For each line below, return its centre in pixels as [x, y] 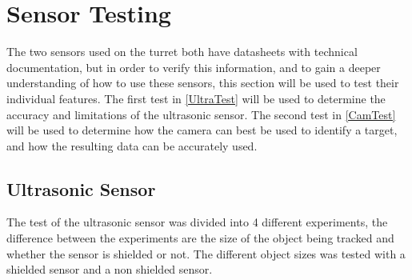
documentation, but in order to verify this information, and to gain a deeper [194, 67]
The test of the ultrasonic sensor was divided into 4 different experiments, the [197, 222]
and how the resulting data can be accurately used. [132, 145]
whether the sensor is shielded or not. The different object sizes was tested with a [206, 253]
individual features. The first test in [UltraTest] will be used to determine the [196, 98]
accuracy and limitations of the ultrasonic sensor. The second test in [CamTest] [201, 114]
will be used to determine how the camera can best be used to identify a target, [202, 130]
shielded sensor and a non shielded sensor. [110, 269]
